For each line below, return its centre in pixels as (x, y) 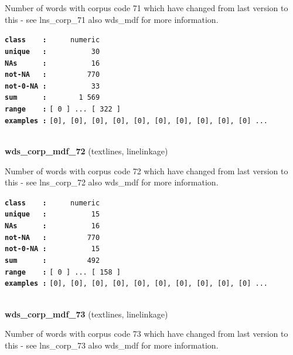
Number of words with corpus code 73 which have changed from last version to (146, 334)
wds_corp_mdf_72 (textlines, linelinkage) (86, 151)
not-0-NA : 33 (52, 86)
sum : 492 (52, 261)
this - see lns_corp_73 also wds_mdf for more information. (112, 345)
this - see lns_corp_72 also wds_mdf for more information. (112, 182)
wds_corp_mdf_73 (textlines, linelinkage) (86, 314)
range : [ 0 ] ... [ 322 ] (63, 109)
